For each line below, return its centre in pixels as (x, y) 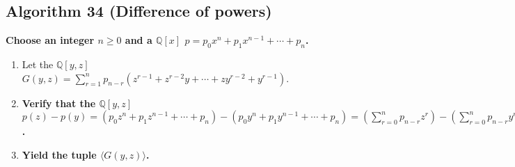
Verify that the (59, 103)
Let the (38, 64)
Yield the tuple (59, 154)
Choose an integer (50, 40)
